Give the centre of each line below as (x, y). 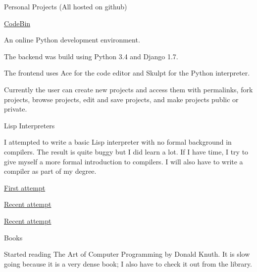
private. (16, 109)
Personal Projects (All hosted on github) (66, 6)
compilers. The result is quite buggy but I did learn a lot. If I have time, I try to (126, 151)
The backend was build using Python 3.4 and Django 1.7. (91, 56)
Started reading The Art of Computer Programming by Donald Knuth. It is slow (127, 254)
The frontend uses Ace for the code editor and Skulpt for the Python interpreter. (127, 73)
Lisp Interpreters (29, 125)
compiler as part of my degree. (50, 171)
